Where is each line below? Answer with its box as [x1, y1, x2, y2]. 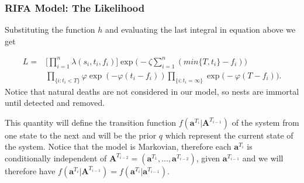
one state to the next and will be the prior [5, 129, 157, 141]
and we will [242, 151, 284, 164]
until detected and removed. [5, 96, 105, 109]
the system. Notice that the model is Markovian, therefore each [5, 140, 232, 153]
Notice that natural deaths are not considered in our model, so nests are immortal [5, 85, 299, 97]
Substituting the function [5, 23, 95, 36]
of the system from [232, 116, 299, 128]
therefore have [5, 164, 56, 177]
